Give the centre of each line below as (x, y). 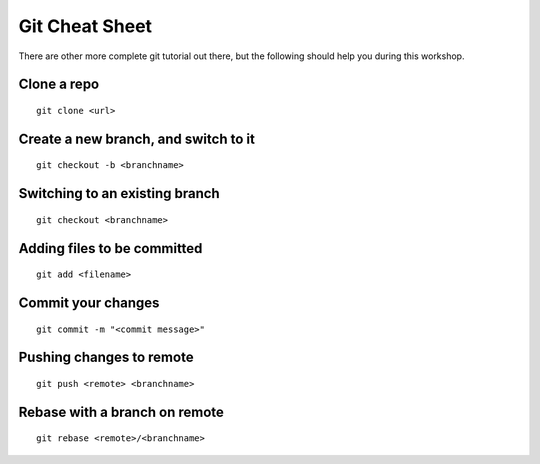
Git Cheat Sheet (85, 26)
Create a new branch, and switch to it (136, 138)
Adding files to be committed (110, 248)
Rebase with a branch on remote (121, 411)
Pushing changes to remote (106, 357)
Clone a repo (59, 84)
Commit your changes (89, 302)
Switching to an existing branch (119, 193)
